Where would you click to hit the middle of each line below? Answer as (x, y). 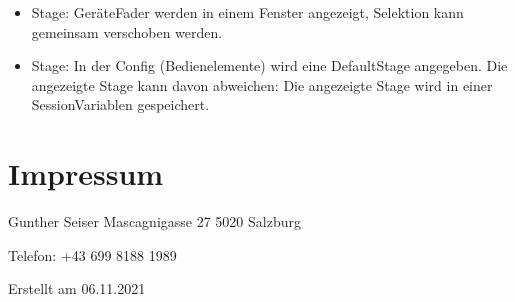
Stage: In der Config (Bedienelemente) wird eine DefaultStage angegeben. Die (269, 65)
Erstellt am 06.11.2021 (77, 288)
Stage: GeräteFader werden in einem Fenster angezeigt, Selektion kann (247, 12)
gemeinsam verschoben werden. (127, 31)
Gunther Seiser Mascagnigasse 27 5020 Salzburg (154, 221)
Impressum (86, 173)
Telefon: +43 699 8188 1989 (92, 254)
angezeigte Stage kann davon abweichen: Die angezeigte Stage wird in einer (262, 84)
